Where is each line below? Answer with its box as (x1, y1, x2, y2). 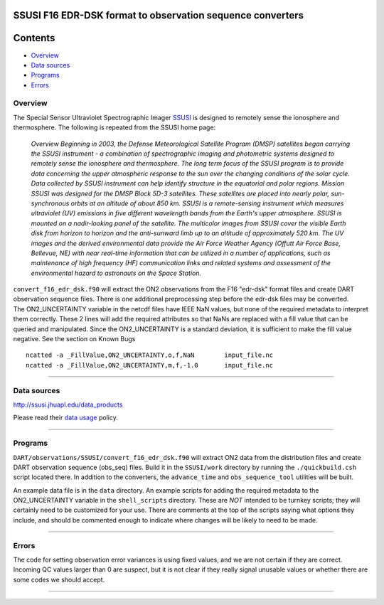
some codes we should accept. (13, 575, 105, 584)
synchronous (31, 199, 70, 208)
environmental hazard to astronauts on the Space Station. (31, 269, 202, 277)
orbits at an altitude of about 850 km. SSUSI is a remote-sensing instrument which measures (70, 199, 344, 208)
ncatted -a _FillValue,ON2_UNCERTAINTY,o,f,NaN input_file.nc (26, 351, 274, 359)
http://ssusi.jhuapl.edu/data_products (13, 400, 123, 409)
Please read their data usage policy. (13, 413, 119, 422)
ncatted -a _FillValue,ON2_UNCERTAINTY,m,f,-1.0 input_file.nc (26, 361, 274, 369)
